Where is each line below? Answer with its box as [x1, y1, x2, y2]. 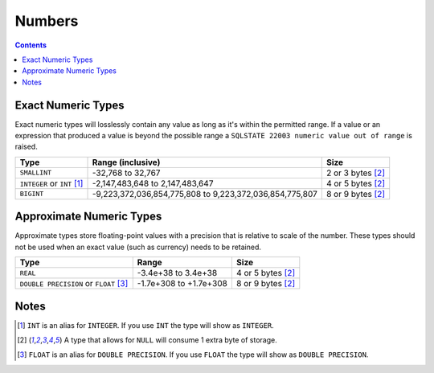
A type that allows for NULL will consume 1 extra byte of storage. [63, 335, 277, 345]
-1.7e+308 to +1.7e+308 [137, 278, 228, 289]
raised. [14, 141, 38, 152]
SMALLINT [19, 169, 52, 177]
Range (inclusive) [92, 157, 161, 168]
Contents [14, 40, 47, 50]
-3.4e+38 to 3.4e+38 [137, 268, 218, 279]
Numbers [14, 12, 79, 30]
